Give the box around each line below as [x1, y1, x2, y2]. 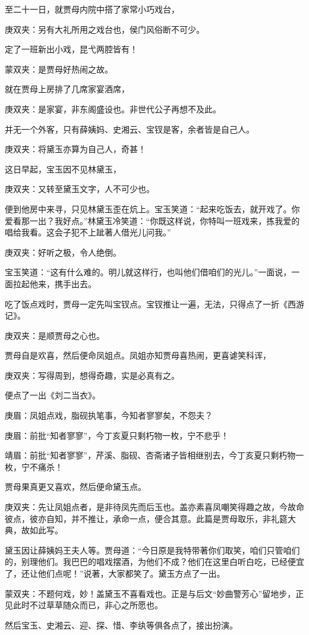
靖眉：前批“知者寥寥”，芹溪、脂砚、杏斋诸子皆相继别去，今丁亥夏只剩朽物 [5, 449, 296, 461]
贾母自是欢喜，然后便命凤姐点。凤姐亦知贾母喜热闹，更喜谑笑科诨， [5, 349, 271, 361]
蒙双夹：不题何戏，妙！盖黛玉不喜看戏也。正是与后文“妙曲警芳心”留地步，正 [5, 587, 304, 599]
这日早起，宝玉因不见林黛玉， [5, 162, 121, 175]
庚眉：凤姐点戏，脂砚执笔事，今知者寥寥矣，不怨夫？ [5, 409, 213, 422]
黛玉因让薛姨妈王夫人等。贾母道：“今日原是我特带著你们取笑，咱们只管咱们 [5, 543, 300, 556]
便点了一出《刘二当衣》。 [5, 389, 100, 401]
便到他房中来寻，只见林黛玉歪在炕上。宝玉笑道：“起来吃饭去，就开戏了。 [5, 202, 292, 215]
